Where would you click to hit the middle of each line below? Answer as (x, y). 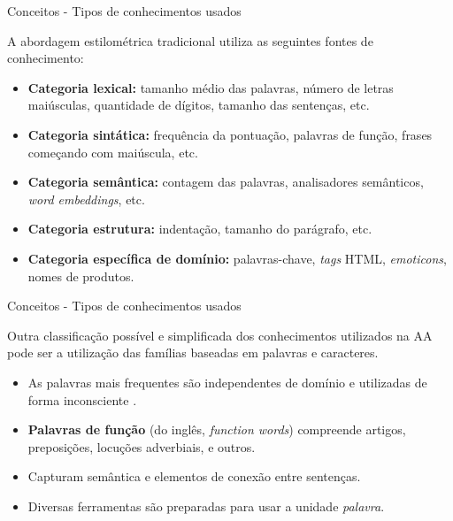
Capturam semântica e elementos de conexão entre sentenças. (194, 476)
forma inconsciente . (82, 399)
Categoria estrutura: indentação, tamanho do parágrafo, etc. (200, 229)
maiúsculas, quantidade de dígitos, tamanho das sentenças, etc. (199, 105)
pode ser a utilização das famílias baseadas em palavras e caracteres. (193, 352)
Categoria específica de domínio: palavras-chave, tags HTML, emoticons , (237, 258)
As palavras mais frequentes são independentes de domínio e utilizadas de (227, 382)
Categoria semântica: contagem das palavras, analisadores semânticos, (226, 182)
